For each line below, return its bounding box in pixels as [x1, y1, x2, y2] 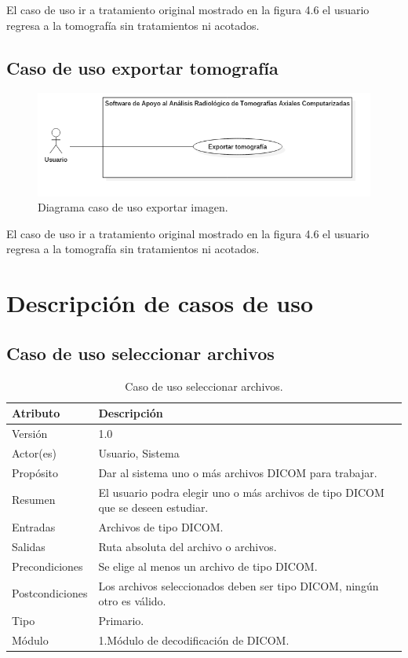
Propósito [12, 464, 59, 480]
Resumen [12, 491, 56, 508]
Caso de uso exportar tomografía [6, 55, 279, 79]
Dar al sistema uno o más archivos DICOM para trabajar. [98, 464, 377, 480]
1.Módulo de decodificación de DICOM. [98, 631, 290, 648]
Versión [12, 425, 48, 442]
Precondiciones [12, 557, 83, 574]
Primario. [98, 612, 144, 628]
